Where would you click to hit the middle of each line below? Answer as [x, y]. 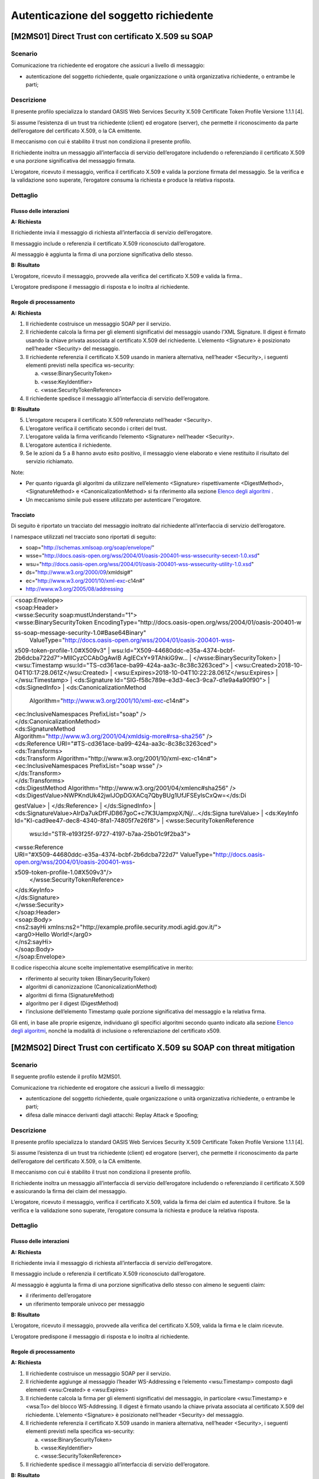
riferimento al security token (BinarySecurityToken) [88, 979]
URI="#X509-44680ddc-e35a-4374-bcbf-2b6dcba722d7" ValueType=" [115, 855]
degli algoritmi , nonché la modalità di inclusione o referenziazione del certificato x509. [116, 1031]
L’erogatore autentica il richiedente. [69, 445]
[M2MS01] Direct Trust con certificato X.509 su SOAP [112, 36]
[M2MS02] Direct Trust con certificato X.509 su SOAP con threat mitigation [153, 1047]
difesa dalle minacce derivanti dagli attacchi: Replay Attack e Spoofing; [112, 1115]
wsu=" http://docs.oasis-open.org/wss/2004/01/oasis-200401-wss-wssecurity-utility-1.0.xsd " [140, 564]
